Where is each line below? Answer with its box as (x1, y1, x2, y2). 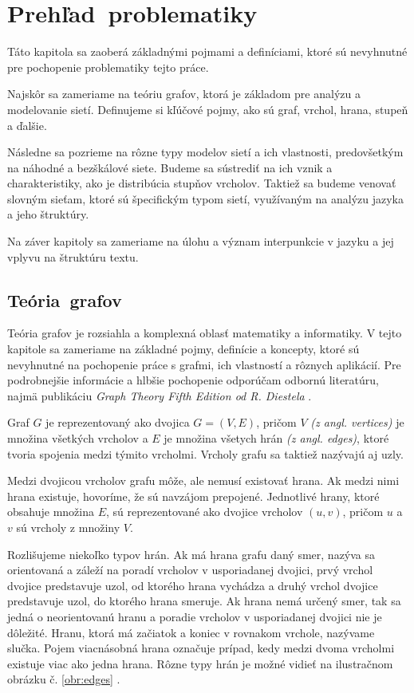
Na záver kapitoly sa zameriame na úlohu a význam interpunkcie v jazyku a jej (7, 233, 394, 250)
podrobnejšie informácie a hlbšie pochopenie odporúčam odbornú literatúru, (7, 372, 379, 388)
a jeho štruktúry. (7, 206, 89, 222)
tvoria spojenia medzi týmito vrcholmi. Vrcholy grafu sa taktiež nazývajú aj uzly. (7, 445, 404, 462)
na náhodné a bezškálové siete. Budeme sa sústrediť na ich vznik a (7, 159, 333, 175)
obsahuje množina (7, 503, 94, 520)
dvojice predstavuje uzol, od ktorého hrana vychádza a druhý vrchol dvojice (7, 577, 378, 593)
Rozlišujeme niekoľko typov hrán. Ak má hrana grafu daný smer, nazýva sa (7, 545, 376, 562)
